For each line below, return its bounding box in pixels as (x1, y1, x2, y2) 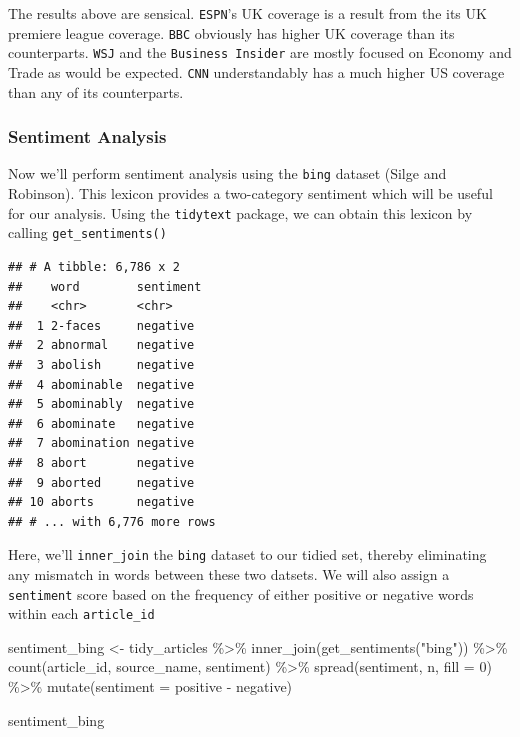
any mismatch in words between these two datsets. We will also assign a (8, 563, 450, 584)
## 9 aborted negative (8, 475, 195, 490)
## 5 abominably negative (8, 397, 195, 412)
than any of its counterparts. (8, 81, 184, 102)
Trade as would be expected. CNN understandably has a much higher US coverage (8, 61, 505, 82)
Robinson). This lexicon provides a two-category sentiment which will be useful (8, 183, 493, 204)
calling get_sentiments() (8, 222, 167, 243)
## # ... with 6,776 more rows (8, 514, 216, 529)
